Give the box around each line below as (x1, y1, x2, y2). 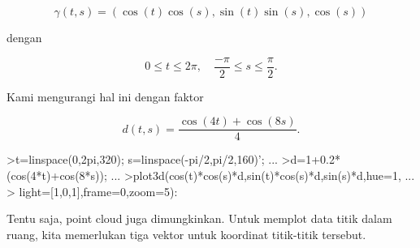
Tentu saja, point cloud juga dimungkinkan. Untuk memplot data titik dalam (6, 210, 392, 227)
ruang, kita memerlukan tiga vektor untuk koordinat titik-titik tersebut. (6, 225, 366, 242)
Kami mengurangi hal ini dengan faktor (6, 88, 204, 105)
